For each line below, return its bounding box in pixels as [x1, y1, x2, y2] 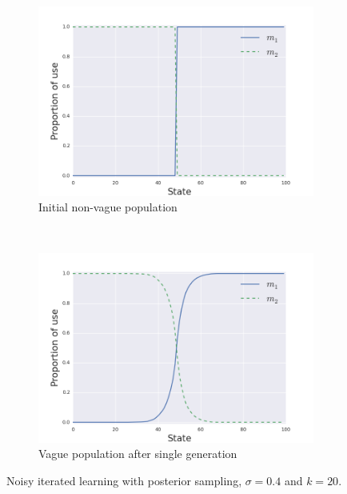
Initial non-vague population [38, 199, 177, 215]
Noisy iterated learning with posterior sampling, [6, 472, 242, 488]
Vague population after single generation [38, 445, 237, 462]
